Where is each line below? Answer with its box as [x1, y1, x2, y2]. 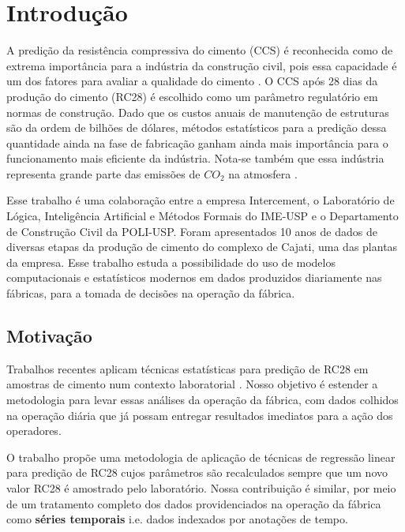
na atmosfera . [228, 165, 298, 182]
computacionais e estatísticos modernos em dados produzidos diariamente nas [6, 269, 382, 286]
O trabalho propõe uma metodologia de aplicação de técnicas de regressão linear [6, 448, 396, 465]
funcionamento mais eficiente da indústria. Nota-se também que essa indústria [6, 150, 384, 167]
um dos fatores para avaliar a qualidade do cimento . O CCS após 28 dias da [6, 73, 378, 89]
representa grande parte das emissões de [6, 165, 201, 182]
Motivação [6, 324, 92, 348]
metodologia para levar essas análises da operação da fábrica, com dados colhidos [6, 392, 399, 408]
